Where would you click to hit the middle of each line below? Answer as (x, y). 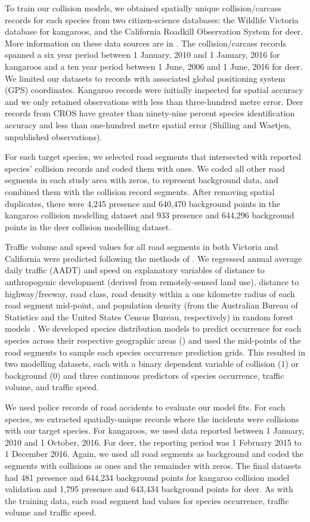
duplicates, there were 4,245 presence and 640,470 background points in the (142, 203)
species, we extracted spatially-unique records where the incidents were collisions (152, 418)
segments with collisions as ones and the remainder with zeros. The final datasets (153, 465)
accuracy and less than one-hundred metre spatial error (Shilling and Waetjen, (148, 124)
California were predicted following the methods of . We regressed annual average (154, 258)
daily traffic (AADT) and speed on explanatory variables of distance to (135, 270)
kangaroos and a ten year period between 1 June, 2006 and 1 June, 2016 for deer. (154, 66)
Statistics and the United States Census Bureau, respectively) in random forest (149, 316)
